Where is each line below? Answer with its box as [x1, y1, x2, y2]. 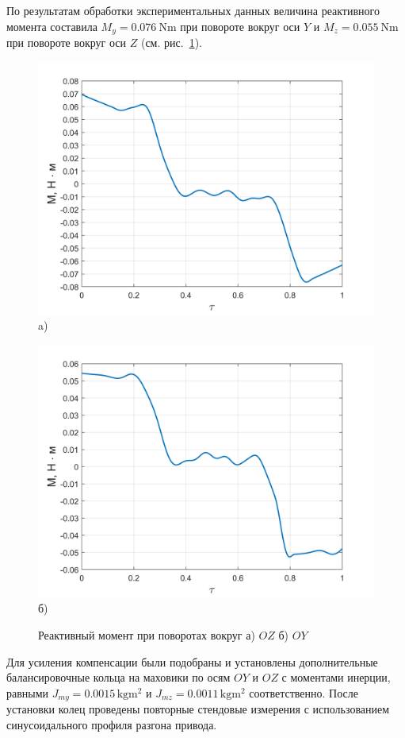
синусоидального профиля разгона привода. [6, 716, 217, 732]
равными [6, 684, 49, 701]
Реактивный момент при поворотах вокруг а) [38, 627, 255, 643]
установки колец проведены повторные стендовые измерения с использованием [6, 701, 390, 717]
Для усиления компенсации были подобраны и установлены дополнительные [6, 653, 378, 670]
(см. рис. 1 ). [140, 34, 202, 51]
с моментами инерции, [281, 669, 391, 686]
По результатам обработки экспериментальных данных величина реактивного [6, 2, 380, 18]
